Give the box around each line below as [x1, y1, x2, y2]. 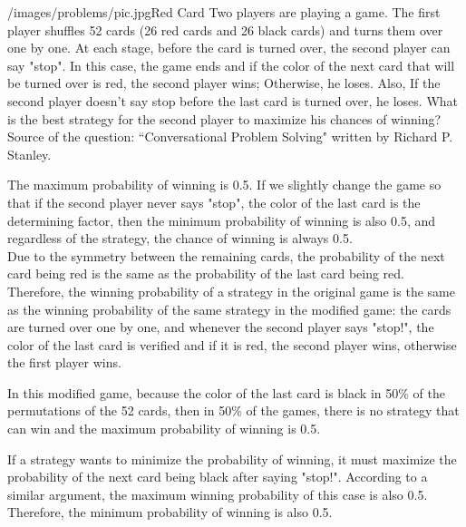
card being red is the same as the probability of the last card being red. [7, 264, 405, 283]
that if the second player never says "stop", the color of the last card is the [7, 192, 421, 211]
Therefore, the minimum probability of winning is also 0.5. [7, 503, 333, 522]
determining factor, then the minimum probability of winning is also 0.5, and [7, 210, 436, 229]
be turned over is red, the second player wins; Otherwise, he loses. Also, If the [7, 73, 441, 93]
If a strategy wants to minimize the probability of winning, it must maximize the [7, 449, 457, 468]
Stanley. [7, 144, 52, 163]
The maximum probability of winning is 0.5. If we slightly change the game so [7, 175, 442, 194]
